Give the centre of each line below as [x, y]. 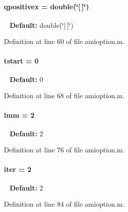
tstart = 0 [21, 60]
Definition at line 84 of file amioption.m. [64, 204]
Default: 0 [26, 79]
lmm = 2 [19, 115]
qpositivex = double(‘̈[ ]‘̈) [47, 6]
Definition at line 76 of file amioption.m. [64, 150]
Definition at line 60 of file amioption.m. [64, 41]
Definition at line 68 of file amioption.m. [64, 95]
